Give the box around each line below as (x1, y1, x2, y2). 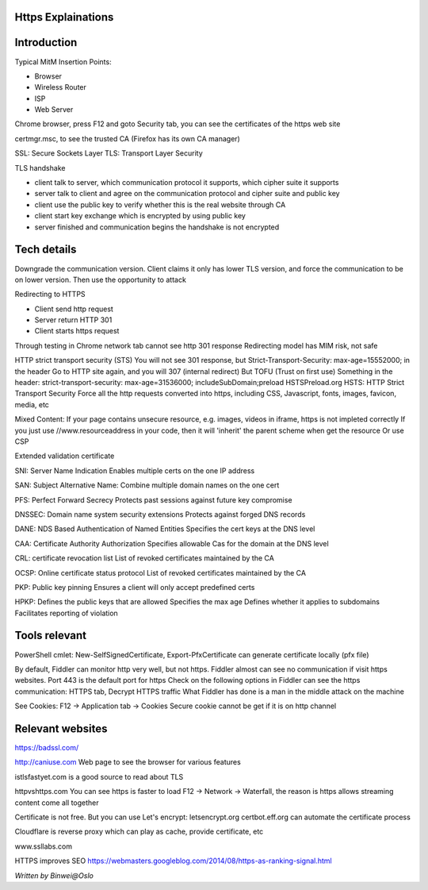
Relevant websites (14, 722, 108, 735)
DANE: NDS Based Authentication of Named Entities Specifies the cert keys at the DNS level (14, 524, 315, 534)
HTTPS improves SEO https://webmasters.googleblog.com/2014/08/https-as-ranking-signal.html (14, 856, 332, 865)
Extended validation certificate (14, 451, 115, 460)
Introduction (14, 36, 78, 49)
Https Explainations (14, 10, 114, 24)
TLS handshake (14, 163, 66, 172)
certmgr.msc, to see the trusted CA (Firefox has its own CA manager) (14, 133, 241, 143)
